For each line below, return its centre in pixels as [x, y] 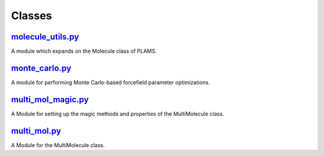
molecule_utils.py [45, 37]
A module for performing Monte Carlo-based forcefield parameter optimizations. [110, 82]
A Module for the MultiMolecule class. [58, 145]
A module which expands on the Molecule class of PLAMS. [84, 51]
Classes [31, 16]
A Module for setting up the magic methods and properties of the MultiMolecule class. [118, 114]
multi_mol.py [36, 131]
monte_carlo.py [41, 68]
